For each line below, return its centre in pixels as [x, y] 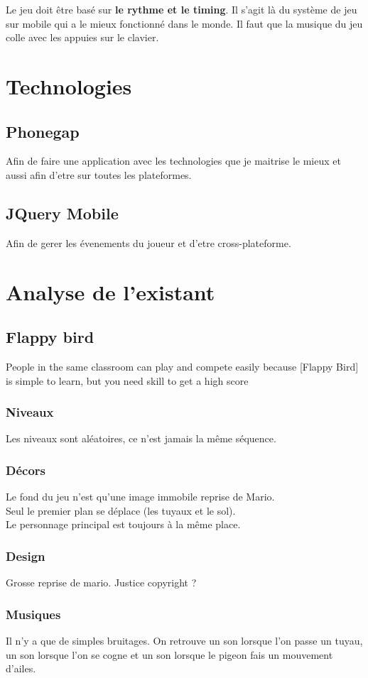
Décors [26, 470]
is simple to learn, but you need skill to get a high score [127, 380]
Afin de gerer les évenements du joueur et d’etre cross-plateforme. [148, 242]
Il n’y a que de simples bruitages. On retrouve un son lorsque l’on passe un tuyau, [184, 640]
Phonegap [43, 131]
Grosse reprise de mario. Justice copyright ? [101, 583]
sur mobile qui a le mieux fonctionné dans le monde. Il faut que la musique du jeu [184, 23]
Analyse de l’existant [110, 291]
